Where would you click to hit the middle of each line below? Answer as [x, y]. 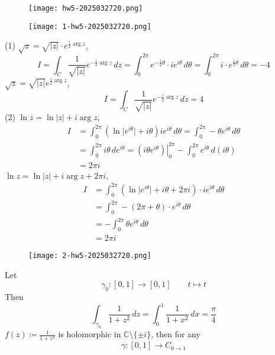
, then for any [176, 334]
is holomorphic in [90, 334]
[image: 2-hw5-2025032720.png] [90, 256]
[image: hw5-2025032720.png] [86, 8]
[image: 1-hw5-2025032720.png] [90, 26]
